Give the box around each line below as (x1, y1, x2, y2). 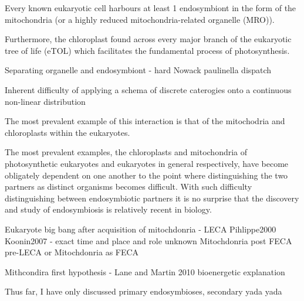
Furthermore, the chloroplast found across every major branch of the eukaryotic (5, 33, 292, 45)
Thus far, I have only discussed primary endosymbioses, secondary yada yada (5, 285, 282, 297)
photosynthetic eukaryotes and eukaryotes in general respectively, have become (5, 157, 289, 169)
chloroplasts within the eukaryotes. (5, 126, 130, 138)
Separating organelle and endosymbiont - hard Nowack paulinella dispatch (5, 64, 272, 76)
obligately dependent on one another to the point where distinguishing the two (5, 169, 288, 181)
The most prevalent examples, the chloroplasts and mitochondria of (5, 146, 248, 158)
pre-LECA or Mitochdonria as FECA (5, 246, 139, 258)
